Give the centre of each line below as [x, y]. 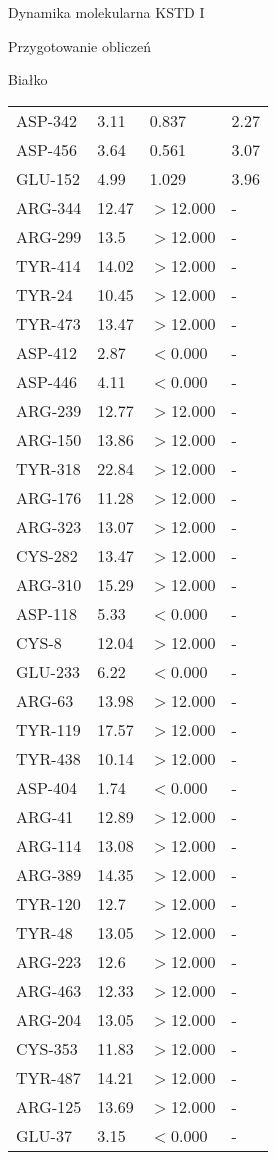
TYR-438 [48, 758]
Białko [28, 79]
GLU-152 [48, 178]
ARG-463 [49, 990]
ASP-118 [47, 613]
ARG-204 [49, 1019]
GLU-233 [48, 671]
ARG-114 [49, 845]
